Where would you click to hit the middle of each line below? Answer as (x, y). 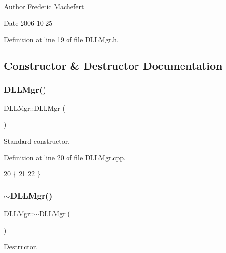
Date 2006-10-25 (28, 23)
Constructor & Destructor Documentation (113, 66)
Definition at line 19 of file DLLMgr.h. (61, 39)
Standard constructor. (37, 140)
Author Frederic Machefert (44, 6)
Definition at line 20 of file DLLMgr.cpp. (65, 157)
